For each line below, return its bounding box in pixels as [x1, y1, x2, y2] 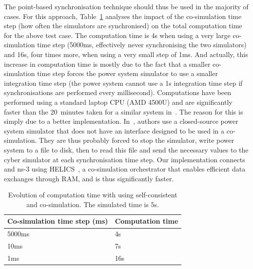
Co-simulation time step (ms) [7, 216, 108, 226]
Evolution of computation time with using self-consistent [8, 190, 177, 200]
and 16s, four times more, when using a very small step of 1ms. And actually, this [4, 49, 248, 59]
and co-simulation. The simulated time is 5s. [26, 199, 159, 209]
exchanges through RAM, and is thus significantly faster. [4, 173, 174, 183]
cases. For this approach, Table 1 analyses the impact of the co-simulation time [4, 11, 242, 21]
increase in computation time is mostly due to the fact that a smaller [4, 58, 211, 69]
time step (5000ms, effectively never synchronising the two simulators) [37, 39, 247, 50]
